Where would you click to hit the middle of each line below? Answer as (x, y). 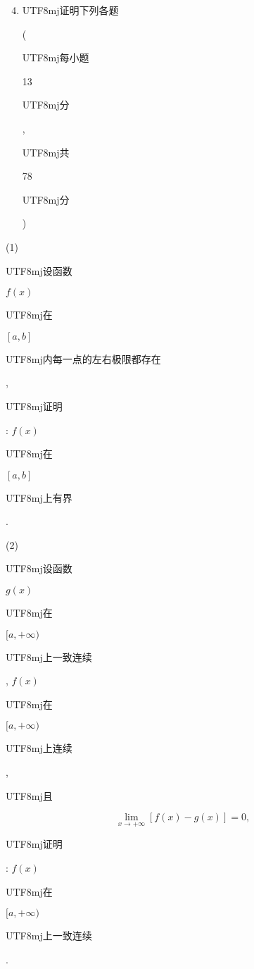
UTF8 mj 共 (46, 152)
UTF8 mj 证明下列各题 (70, 10)
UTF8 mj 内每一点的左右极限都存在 (83, 358)
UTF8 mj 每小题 (56, 57)
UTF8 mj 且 (29, 795)
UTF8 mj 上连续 (39, 748)
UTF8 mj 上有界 (39, 497)
